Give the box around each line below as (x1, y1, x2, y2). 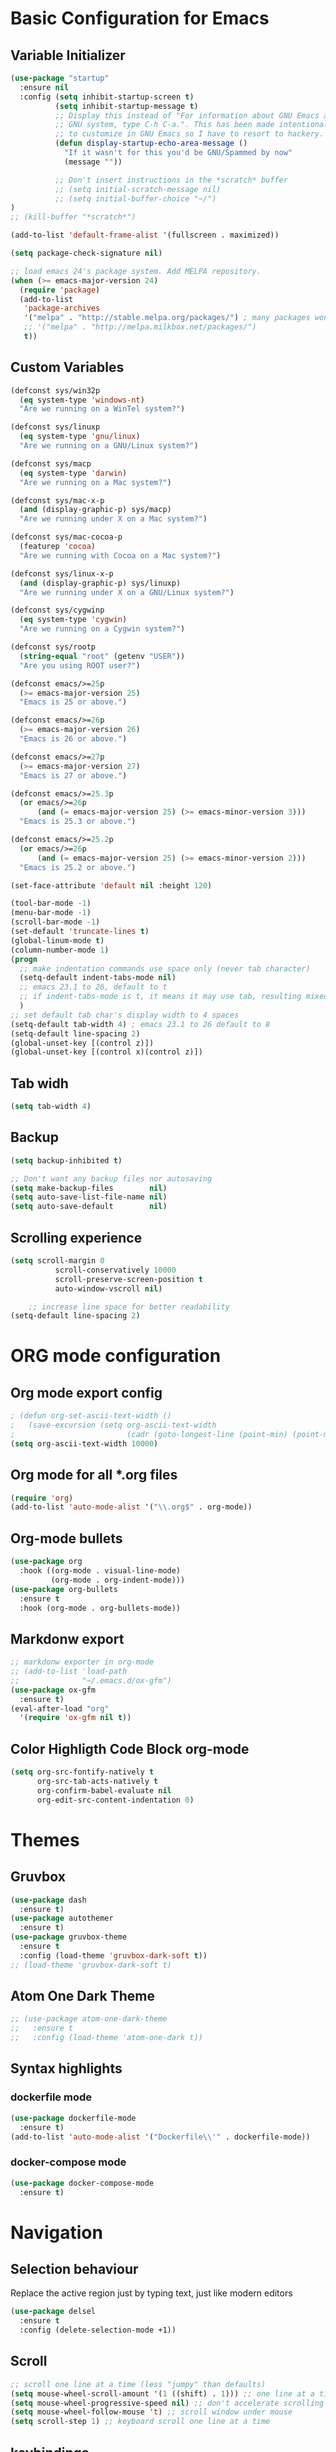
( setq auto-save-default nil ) (10, 1202, 168, 1212)
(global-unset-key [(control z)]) (10, 1038, 155, 1048)
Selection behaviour (10, 2261, 139, 2277)
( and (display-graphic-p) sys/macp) (19, 505, 172, 515)
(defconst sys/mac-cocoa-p (10, 532, 123, 542)
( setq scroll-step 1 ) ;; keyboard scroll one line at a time (10, 2417, 271, 2427)
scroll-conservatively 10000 (54, 1265, 177, 1275)
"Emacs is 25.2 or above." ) (19, 862, 137, 872)
